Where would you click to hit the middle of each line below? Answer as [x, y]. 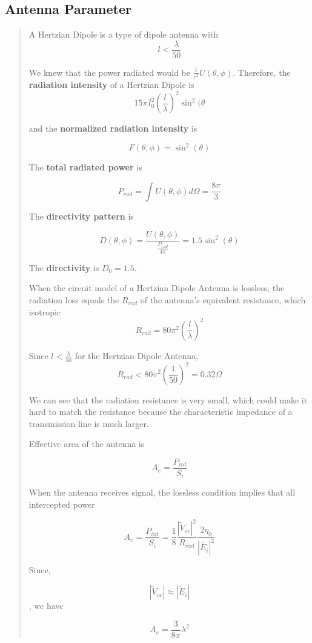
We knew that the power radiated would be [109, 72]
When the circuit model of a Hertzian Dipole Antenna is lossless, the [157, 288]
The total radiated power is [85, 167]
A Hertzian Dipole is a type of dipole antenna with [124, 34]
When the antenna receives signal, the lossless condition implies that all [162, 492]
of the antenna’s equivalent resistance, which [223, 300]
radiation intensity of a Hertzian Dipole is [111, 84]
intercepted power [62, 504]
